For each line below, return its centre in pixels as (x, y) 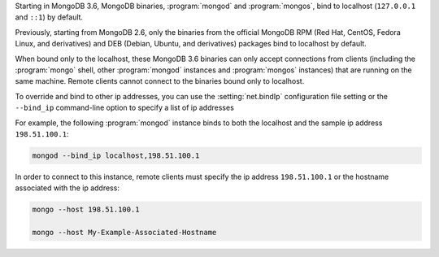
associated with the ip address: (67, 188)
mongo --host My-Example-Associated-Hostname (124, 233)
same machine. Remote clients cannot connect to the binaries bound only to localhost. (160, 81)
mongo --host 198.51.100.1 (86, 210)
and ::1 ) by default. (49, 17)
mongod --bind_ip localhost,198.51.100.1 (116, 155)
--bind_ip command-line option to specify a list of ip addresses (125, 108)
